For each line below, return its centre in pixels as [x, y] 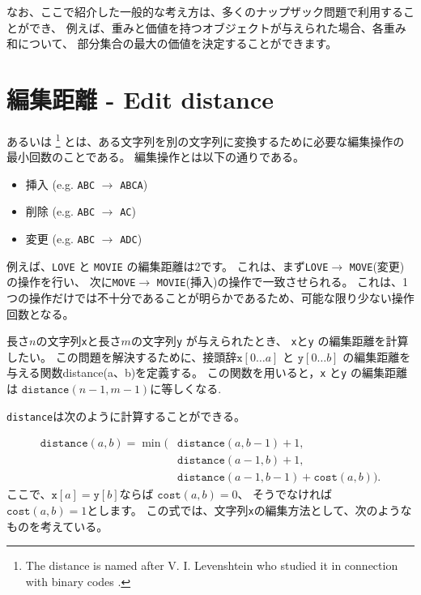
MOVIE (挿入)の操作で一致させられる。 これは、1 [283, 282]
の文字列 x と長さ [79, 341]
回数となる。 [40, 313]
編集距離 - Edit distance [140, 98]
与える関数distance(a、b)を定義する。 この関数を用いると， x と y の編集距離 [207, 372]
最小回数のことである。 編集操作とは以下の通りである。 [155, 157]
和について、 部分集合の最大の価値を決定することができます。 [172, 43]
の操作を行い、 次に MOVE [71, 282]
